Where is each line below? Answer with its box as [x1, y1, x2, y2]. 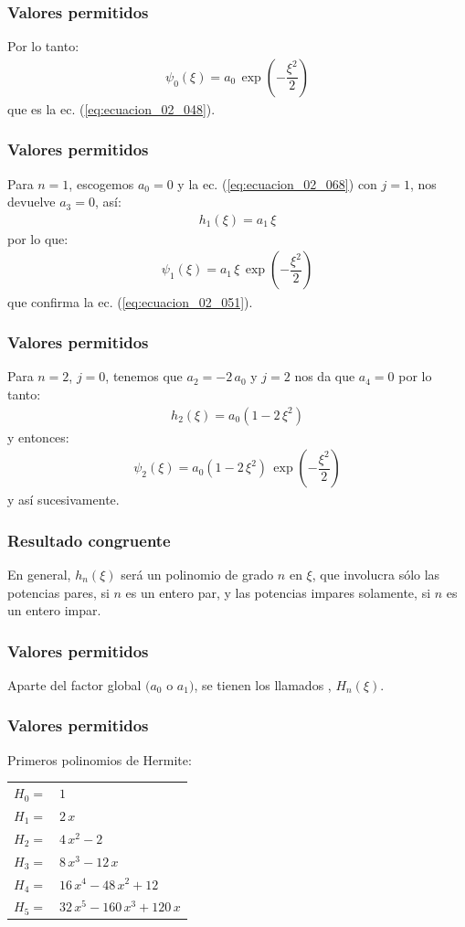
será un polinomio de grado [121, 564, 274, 583]
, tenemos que [105, 367, 183, 386]
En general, [7, 564, 71, 583]
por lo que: [7, 229, 69, 248]
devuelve [7, 192, 56, 211]
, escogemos [69, 174, 134, 193]
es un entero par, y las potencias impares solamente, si [125, 582, 431, 602]
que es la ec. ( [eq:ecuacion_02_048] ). [7, 99, 216, 118]
